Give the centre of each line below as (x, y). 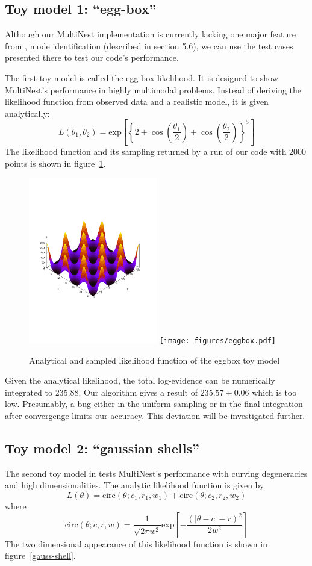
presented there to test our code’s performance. (92, 58)
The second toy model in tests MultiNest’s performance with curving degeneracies (156, 473)
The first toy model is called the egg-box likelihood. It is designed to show (142, 77)
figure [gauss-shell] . (40, 555)
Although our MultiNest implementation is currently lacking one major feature (150, 34)
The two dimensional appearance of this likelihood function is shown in (136, 543)
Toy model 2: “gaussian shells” (102, 448)
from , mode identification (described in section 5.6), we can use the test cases (149, 45)
